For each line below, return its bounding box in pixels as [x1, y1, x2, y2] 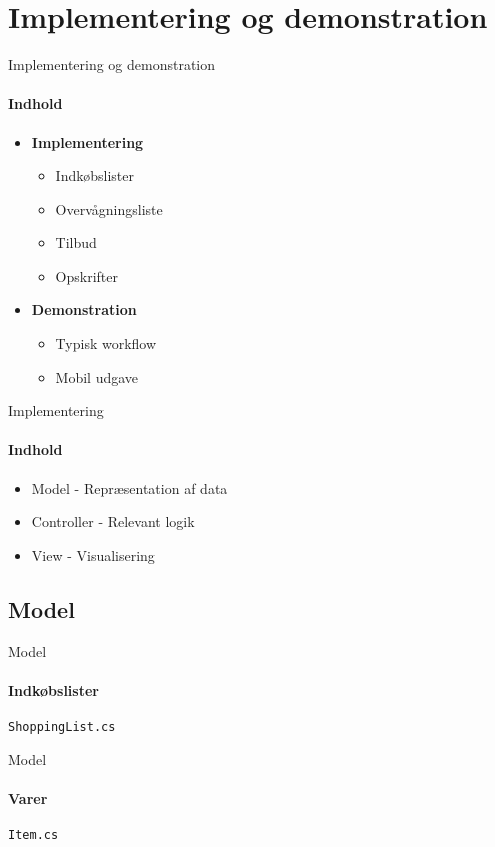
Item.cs [8, 828, 59, 843]
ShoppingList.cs [8, 720, 116, 735]
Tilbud [55, 232, 97, 253]
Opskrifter [55, 265, 118, 286]
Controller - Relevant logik [31, 511, 195, 532]
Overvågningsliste [55, 198, 163, 219]
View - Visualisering [31, 544, 155, 565]
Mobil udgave [55, 366, 139, 387]
